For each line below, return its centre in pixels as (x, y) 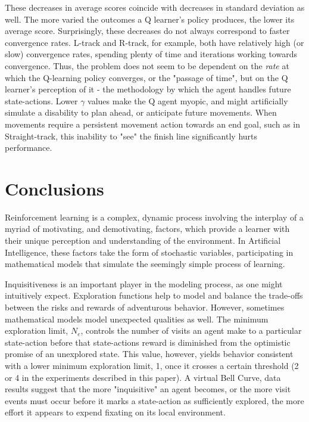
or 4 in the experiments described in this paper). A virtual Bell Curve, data (143, 377)
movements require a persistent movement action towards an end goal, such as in (152, 124)
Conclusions (54, 188)
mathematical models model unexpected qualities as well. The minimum (137, 319)
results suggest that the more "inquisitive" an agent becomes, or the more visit (148, 389)
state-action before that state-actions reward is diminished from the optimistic (148, 342)
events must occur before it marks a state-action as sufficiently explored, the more (154, 400)
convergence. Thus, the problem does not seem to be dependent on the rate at (147, 65)
